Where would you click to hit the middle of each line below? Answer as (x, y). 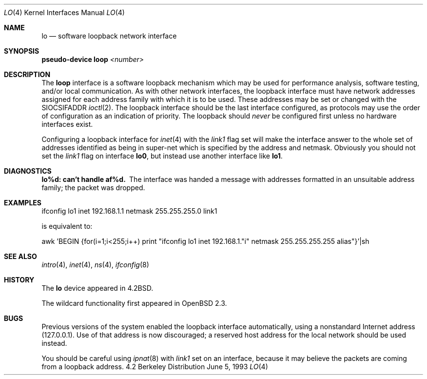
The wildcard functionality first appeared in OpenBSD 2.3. (134, 303)
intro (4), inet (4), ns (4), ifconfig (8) (95, 265)
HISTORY (19, 280)
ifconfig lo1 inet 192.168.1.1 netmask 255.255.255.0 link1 (129, 211)
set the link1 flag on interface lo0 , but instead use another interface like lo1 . (162, 156)
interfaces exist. (67, 124)
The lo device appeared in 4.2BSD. (97, 288)
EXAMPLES (23, 203)
